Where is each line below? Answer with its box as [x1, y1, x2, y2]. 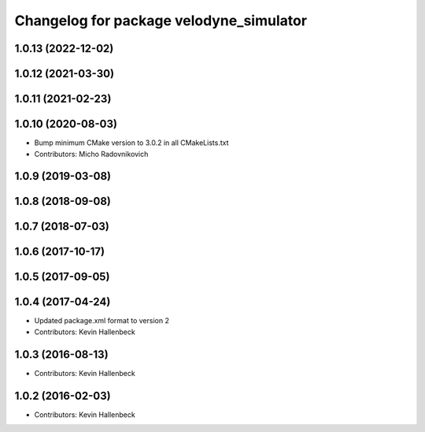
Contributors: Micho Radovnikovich [34, 149, 149, 158]
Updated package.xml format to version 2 [34, 316, 169, 326]
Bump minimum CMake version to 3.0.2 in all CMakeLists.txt [34, 138, 229, 147]
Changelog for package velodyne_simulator [14, 12, 307, 29]
